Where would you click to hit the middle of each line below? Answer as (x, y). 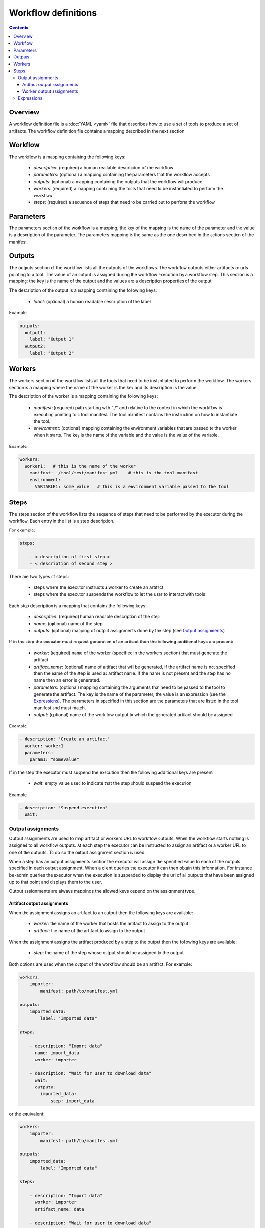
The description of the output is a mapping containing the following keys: (83, 290)
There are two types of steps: (39, 576)
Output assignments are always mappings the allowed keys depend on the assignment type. (102, 891)
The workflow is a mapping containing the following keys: (67, 157)
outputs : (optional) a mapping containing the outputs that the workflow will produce (118, 181)
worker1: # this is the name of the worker (80, 466)
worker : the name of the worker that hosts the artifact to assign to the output (111, 924)
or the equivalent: (27, 1114)
